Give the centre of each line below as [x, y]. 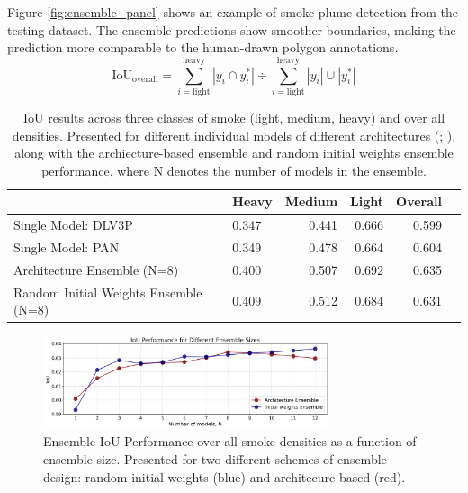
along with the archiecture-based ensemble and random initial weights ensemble [234, 153]
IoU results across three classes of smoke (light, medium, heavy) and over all [234, 117]
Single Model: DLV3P [73, 225]
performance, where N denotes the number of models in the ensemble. [234, 170]
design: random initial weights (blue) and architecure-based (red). [225, 476]
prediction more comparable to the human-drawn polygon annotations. [203, 47]
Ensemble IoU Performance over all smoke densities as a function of [230, 441]
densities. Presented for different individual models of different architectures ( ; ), [234, 135]
